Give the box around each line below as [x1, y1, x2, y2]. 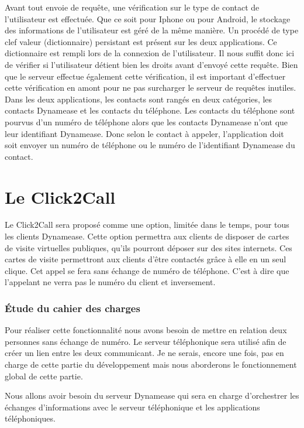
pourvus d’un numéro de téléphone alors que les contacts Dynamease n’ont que [5, 115, 288, 128]
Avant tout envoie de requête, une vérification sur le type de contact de [5, 1, 260, 13]
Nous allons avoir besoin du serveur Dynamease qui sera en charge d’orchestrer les [5, 389, 299, 402]
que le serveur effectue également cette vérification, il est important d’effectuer [5, 70, 286, 82]
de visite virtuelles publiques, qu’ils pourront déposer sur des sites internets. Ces [5, 241, 292, 254]
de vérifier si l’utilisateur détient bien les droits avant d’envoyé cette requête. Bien [5, 58, 298, 70]
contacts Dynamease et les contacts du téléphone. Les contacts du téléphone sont [5, 104, 295, 117]
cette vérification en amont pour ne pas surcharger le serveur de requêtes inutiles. [5, 81, 296, 94]
